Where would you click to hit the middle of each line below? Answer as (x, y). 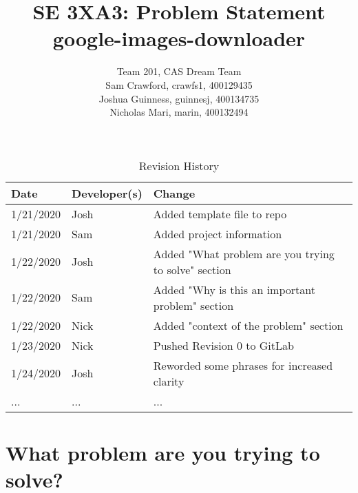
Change (174, 193)
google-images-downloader (179, 38)
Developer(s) (107, 193)
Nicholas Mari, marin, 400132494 (179, 112)
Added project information (218, 233)
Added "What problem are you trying (244, 253)
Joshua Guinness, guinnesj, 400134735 (179, 98)
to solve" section (192, 269)
